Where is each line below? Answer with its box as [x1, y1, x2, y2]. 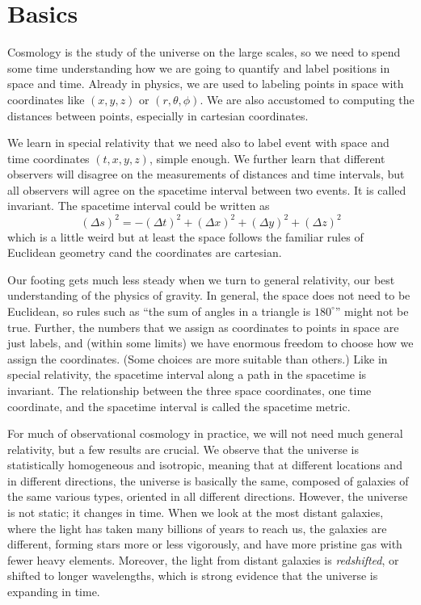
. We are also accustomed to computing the [200, 90, 415, 107]
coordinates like [7, 90, 85, 107]
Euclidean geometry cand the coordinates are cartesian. [7, 244, 282, 261]
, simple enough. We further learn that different [149, 149, 385, 166]
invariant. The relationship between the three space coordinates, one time [7, 381, 372, 398]
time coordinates [7, 149, 90, 166]
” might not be [335, 302, 409, 319]
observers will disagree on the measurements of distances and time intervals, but [7, 166, 405, 183]
